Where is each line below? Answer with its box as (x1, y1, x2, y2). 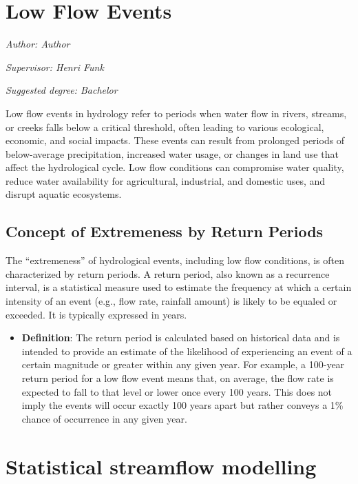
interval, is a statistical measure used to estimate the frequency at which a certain (6, 280, 352, 294)
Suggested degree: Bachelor (6, 83, 118, 97)
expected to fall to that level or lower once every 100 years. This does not (21, 384, 333, 399)
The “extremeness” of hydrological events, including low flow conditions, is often (6, 253, 344, 268)
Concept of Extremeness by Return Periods (6, 221, 324, 242)
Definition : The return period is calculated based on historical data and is (21, 330, 340, 345)
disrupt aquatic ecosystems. (6, 187, 122, 201)
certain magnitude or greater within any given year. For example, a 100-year (21, 357, 345, 372)
